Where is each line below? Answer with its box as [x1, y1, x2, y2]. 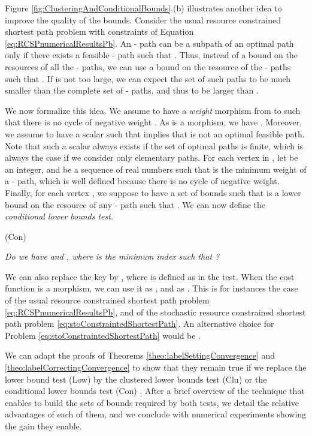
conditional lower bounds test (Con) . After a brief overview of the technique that [5, 384, 305, 397]
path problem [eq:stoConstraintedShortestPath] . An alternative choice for [5, 317, 274, 330]
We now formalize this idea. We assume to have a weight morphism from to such [5, 104, 301, 116]
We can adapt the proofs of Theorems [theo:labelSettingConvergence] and [5, 349, 275, 362]
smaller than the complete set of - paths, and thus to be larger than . [5, 84, 259, 97]
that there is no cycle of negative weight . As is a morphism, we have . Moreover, [5, 116, 302, 128]
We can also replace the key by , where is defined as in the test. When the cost [5, 270, 295, 282]
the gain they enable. [5, 420, 82, 432]
